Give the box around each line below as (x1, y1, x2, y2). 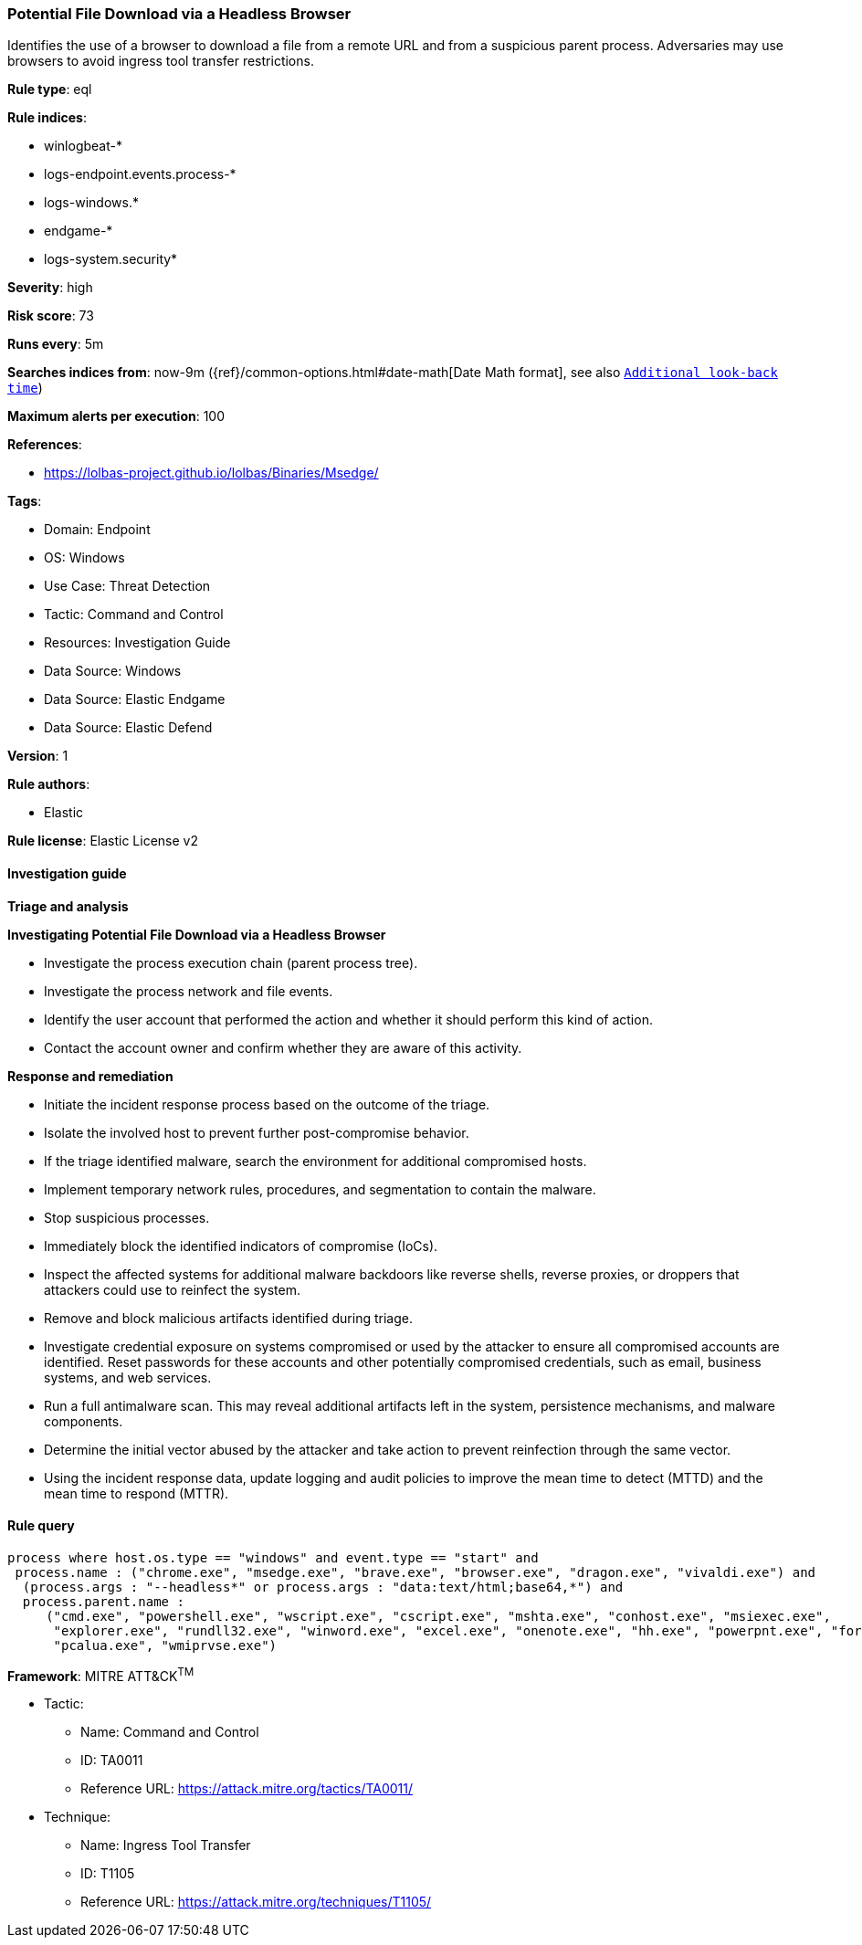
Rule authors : (7, 776, 90, 793)
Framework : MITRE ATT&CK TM (7, 1665, 194, 1684)
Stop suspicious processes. (44, 1209, 210, 1225)
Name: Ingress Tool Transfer (80, 1837, 251, 1854)
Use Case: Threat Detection (44, 578, 211, 594)
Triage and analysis (7, 898, 129, 914)
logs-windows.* (44, 194, 139, 211)
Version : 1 (7, 748, 68, 764)
